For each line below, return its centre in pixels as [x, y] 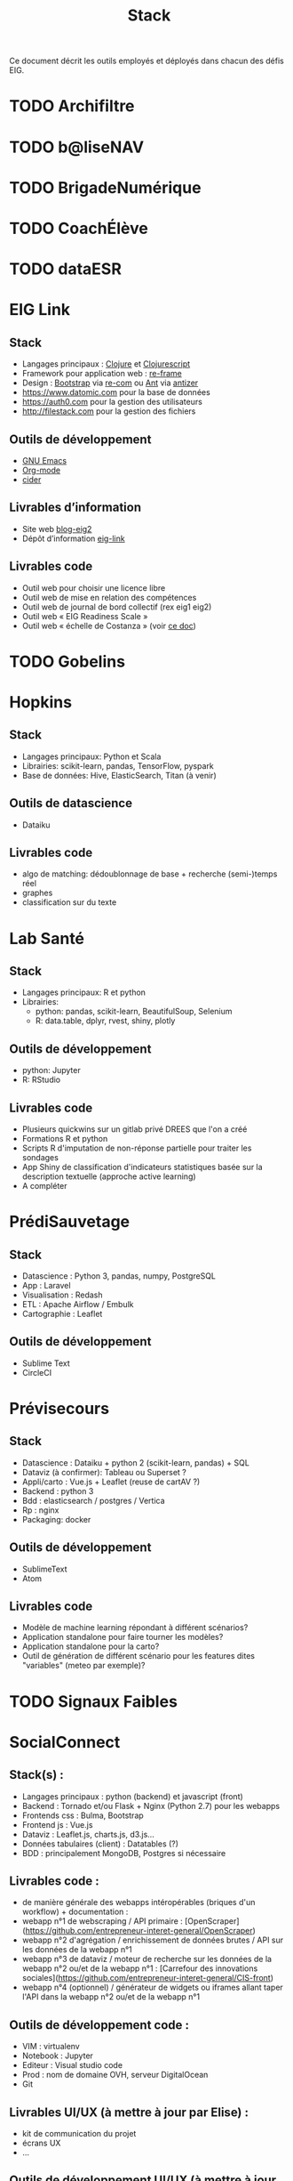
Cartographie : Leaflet [62, 1314]
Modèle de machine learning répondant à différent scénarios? [135, 1628]
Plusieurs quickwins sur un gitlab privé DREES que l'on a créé [135, 1129]
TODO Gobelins [67, 662]
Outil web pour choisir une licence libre [94, 587]
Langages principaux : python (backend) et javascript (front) [133, 1796]
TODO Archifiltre [72, 106]
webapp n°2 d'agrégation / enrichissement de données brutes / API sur [153, 1940]
